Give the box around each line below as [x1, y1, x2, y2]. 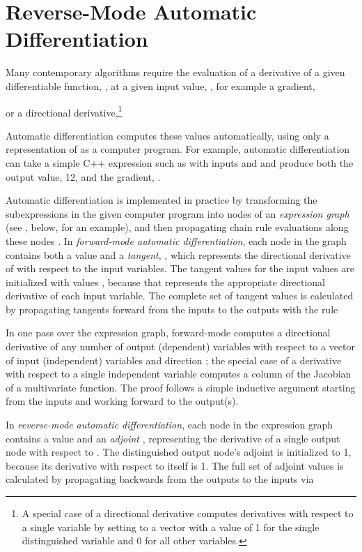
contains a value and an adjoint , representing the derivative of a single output [6, 431, 340, 445]
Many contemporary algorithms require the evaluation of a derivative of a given [6, 65, 345, 80]
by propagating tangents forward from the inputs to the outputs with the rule [6, 301, 338, 316]
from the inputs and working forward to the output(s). [6, 394, 239, 408]
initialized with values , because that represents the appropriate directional [6, 274, 326, 289]
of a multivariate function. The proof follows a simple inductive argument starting [6, 380, 356, 394]
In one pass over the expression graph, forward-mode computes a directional [6, 325, 331, 340]
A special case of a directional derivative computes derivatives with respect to [22, 506, 354, 520]
